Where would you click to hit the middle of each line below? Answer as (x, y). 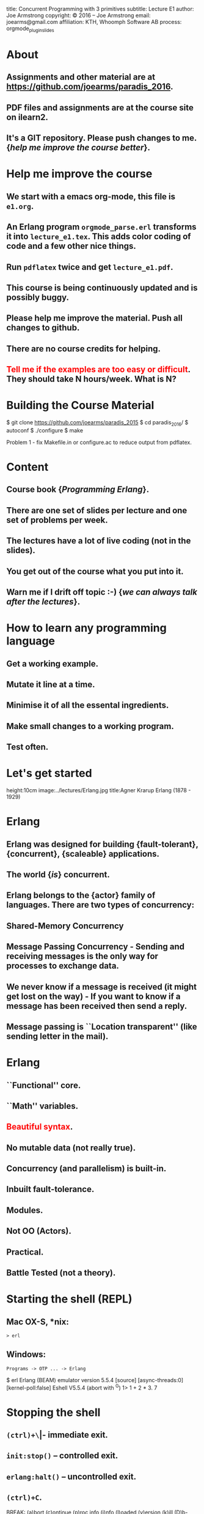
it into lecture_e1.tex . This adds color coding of (99, 236)
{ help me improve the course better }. (78, 147)
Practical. (25, 1252)
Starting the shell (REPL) (69, 1299)
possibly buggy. (38, 297)
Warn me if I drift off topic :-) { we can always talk (102, 592)
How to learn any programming (86, 628)
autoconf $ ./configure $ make (45, 430)
